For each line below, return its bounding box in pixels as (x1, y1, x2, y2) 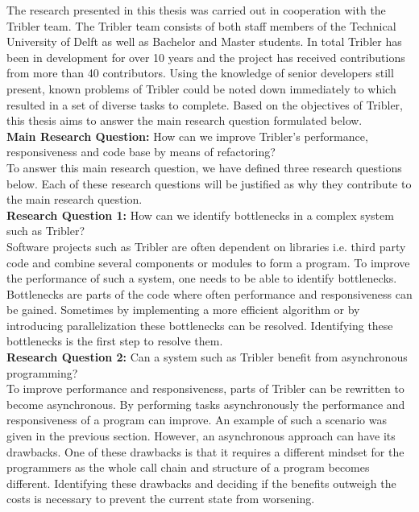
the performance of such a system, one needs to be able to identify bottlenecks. (6, 270, 397, 287)
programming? (6, 364, 78, 381)
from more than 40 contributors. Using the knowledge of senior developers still (6, 64, 394, 81)
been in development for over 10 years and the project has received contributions (6, 48, 405, 65)
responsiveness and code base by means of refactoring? (6, 143, 276, 160)
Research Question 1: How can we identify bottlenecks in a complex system (6, 206, 394, 223)
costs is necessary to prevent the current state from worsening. (6, 490, 315, 507)
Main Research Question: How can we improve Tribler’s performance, (6, 127, 368, 144)
